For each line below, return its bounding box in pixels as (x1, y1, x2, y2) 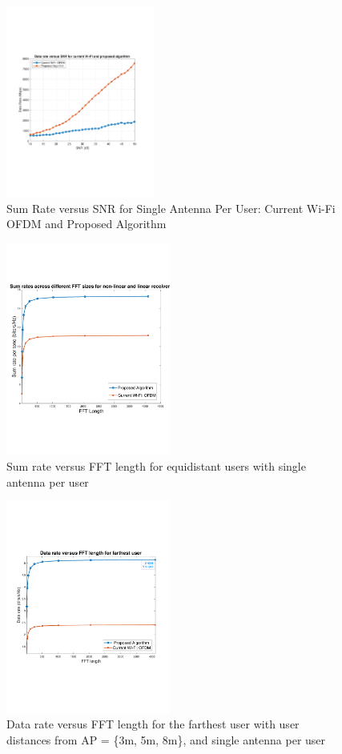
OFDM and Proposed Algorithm (6, 215, 167, 232)
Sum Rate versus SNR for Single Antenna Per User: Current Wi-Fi (6, 199, 336, 216)
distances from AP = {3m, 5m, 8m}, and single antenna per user (6, 731, 326, 748)
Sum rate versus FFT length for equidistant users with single (6, 458, 306, 475)
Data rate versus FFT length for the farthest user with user (6, 716, 300, 732)
